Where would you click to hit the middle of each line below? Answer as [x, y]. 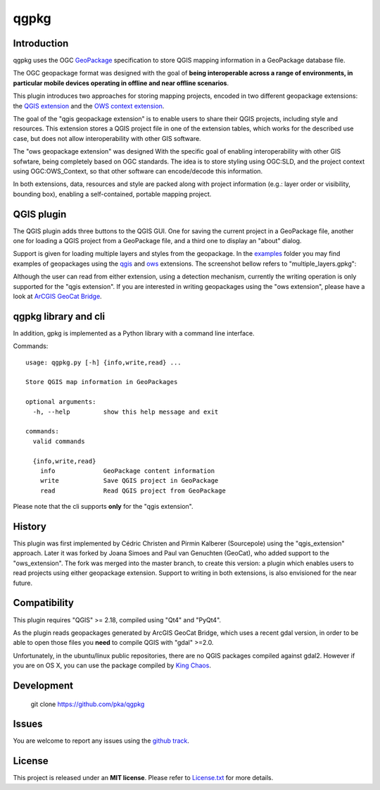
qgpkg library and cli [59, 316]
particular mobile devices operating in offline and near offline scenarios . [121, 83]
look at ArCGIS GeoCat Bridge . [57, 296]
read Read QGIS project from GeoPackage [133, 490]
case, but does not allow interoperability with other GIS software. [107, 138]
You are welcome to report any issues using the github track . [101, 741]
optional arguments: [61, 402]
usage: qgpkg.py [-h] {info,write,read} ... [104, 362]
